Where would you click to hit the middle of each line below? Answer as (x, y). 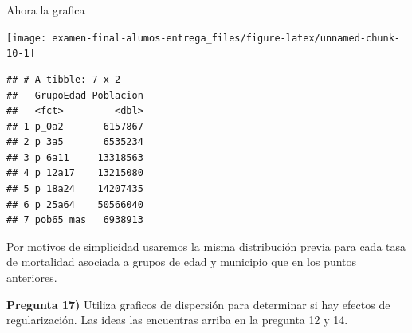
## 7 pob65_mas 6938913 (75, 220)
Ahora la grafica (46, 10)
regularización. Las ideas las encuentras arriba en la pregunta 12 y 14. (177, 320)
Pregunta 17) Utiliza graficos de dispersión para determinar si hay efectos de (198, 304)
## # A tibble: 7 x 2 (64, 79)
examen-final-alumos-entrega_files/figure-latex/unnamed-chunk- (226, 38)
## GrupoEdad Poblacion (75, 95)
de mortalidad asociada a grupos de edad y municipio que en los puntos (182, 262)
